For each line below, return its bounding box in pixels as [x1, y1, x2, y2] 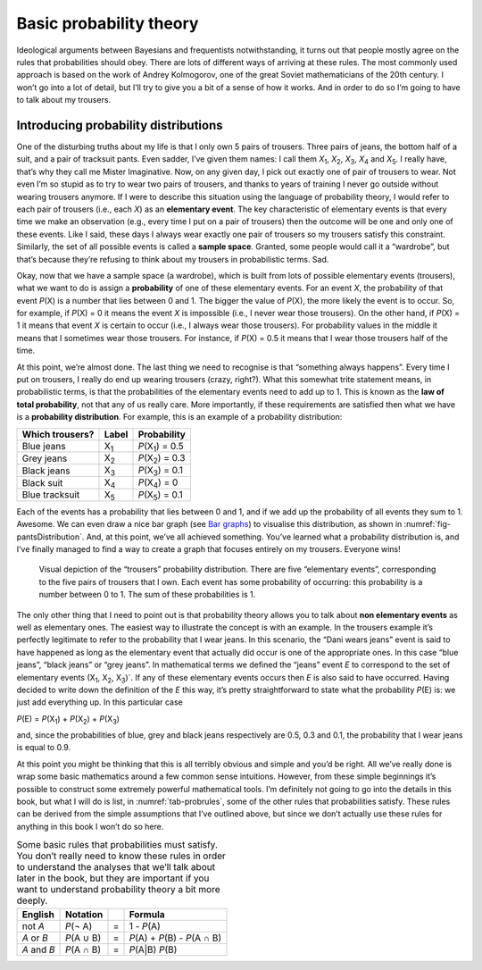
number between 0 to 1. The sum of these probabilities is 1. [38, 590, 256, 600]
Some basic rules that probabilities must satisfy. [16, 839, 218, 851]
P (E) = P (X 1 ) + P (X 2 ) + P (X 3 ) [16, 713, 120, 726]
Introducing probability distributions [16, 117, 223, 133]
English [21, 907, 55, 920]
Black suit [21, 476, 63, 489]
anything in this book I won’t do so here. [16, 821, 164, 832]
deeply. [16, 894, 48, 907]
